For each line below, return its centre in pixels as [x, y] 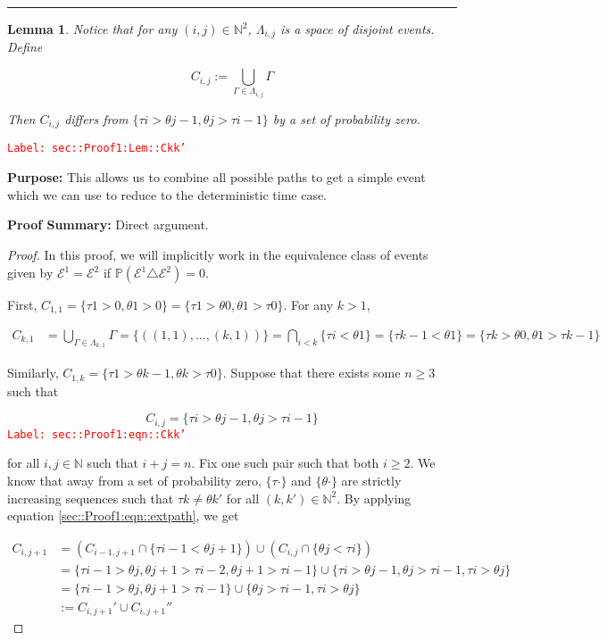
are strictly [371, 480]
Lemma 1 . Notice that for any [92, 29]
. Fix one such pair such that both [285, 463]
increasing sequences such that [91, 498]
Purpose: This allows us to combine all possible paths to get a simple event [216, 177]
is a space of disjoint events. [358, 29]
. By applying [374, 498]
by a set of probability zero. [346, 119]
